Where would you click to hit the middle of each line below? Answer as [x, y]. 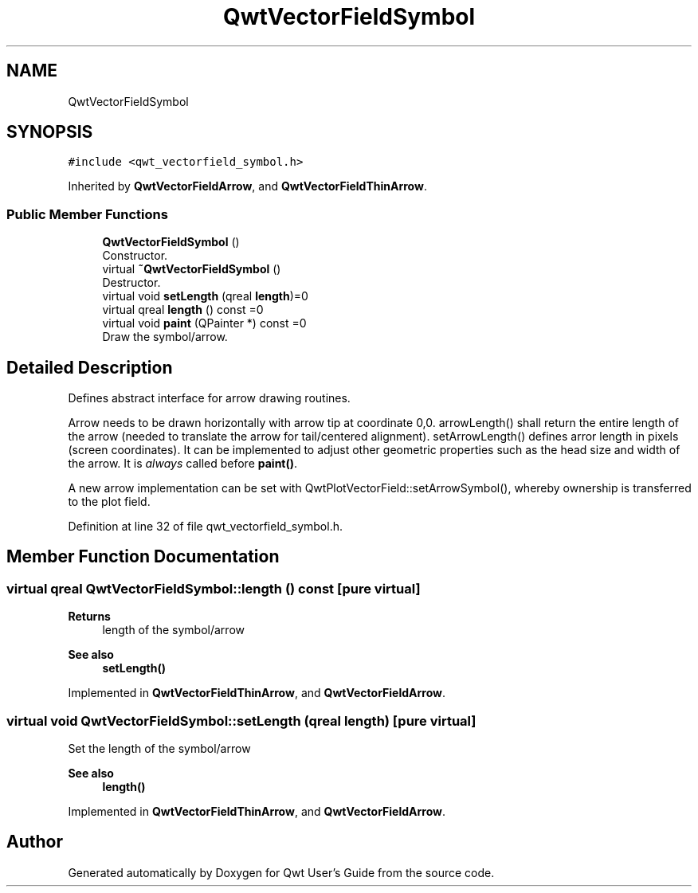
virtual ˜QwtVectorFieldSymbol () [192, 269]
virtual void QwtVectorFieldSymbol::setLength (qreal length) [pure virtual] [241, 721]
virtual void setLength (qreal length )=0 [205, 296]
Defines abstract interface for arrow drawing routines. [209, 398]
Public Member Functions [87, 214]
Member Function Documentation [143, 557]
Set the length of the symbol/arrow [159, 748]
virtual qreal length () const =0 [183, 310]
